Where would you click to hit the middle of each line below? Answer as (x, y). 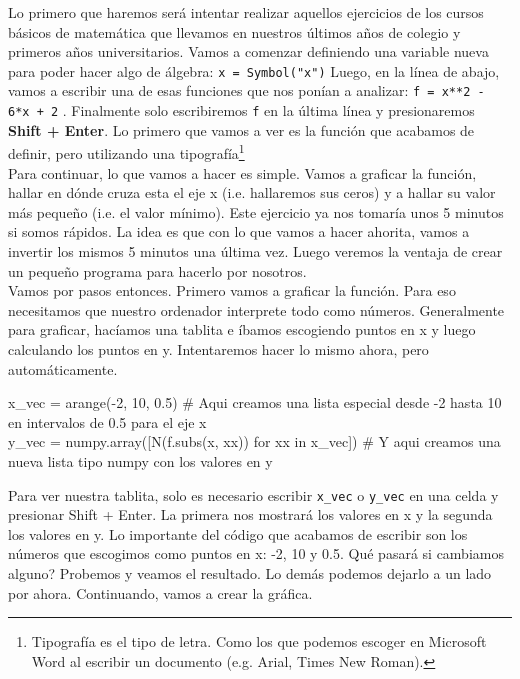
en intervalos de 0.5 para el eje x (107, 421)
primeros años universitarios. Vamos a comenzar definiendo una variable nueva (248, 51)
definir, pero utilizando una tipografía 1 (126, 151)
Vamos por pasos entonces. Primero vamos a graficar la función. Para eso (232, 290)
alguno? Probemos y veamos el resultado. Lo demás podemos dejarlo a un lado (250, 572)
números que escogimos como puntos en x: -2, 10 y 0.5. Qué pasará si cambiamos (256, 553)
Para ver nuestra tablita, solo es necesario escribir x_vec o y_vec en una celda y (253, 494)
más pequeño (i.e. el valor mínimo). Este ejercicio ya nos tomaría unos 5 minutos (256, 211)
